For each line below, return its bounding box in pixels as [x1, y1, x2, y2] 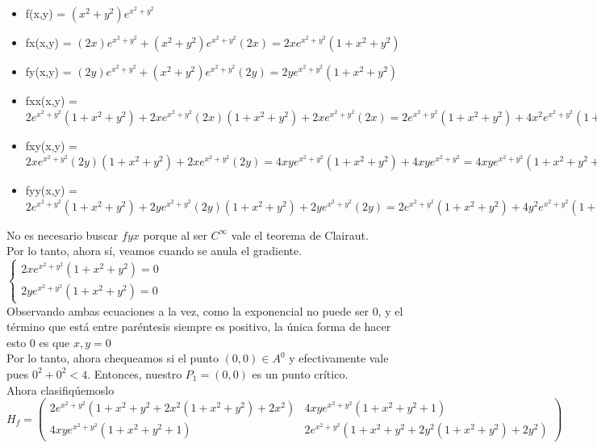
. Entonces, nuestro [87, 365, 182, 382]
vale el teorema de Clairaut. [231, 226, 369, 243]
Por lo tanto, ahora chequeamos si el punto [6, 350, 219, 366]
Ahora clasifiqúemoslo [6, 381, 115, 398]
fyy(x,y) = [25, 182, 77, 199]
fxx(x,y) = [25, 92, 77, 108]
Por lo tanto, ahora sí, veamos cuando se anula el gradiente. [6, 242, 303, 259]
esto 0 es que [6, 333, 70, 350]
